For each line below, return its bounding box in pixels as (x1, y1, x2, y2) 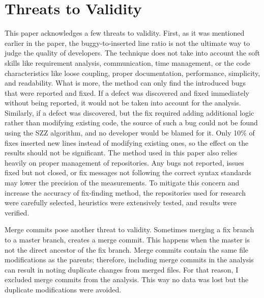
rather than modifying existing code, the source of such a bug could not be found (5, 117, 258, 128)
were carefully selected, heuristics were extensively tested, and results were (5, 197, 237, 208)
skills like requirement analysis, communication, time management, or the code (5, 57, 250, 68)
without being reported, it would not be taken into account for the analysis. (5, 97, 241, 108)
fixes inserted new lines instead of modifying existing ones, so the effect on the (5, 137, 249, 148)
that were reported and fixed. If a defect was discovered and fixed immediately (5, 87, 249, 98)
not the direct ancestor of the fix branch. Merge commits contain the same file (5, 244, 249, 255)
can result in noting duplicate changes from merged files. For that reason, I (5, 264, 239, 275)
